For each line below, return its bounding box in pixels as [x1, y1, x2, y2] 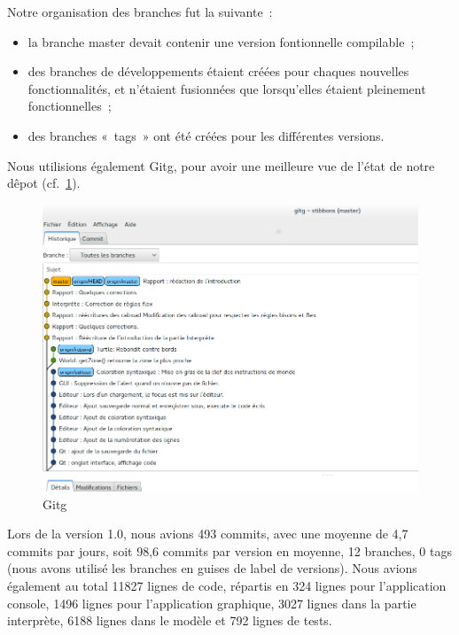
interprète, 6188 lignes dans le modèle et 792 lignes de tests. [7, 611, 332, 630]
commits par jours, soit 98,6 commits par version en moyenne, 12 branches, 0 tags [7, 541, 452, 560]
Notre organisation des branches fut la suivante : [7, 3, 273, 20]
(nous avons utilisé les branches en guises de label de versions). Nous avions [7, 559, 417, 577]
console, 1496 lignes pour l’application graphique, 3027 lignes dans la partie [7, 593, 416, 612]
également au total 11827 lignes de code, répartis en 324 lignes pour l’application [7, 577, 447, 594]
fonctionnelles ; [27, 97, 112, 115]
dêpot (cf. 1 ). [7, 174, 81, 192]
